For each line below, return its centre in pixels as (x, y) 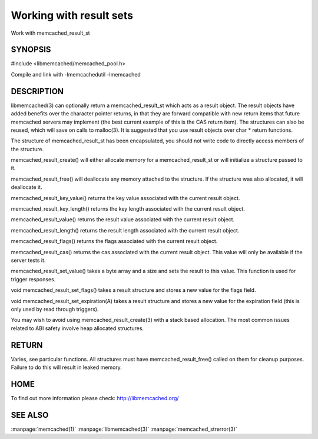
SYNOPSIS (31, 50)
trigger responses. (33, 279)
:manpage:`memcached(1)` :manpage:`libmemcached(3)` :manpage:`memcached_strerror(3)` (124, 429)
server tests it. (28, 260)
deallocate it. (26, 187)
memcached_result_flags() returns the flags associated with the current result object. (114, 241)
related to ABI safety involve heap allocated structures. (77, 328)
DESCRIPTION (37, 91)
